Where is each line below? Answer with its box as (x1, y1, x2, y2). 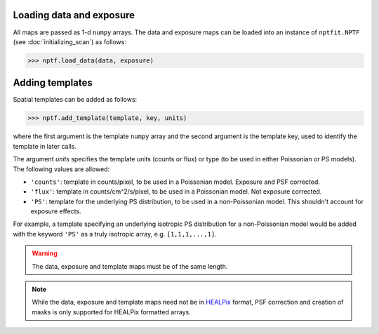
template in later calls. (13, 142, 77, 150)
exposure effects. (30, 207, 81, 215)
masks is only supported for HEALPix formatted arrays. (32, 307, 191, 316)
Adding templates (13, 77, 93, 89)
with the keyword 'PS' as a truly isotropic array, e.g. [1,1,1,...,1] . (13, 229, 217, 238)
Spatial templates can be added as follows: (13, 95, 138, 104)
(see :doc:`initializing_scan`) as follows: (13, 37, 126, 46)
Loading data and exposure (13, 9, 135, 21)
